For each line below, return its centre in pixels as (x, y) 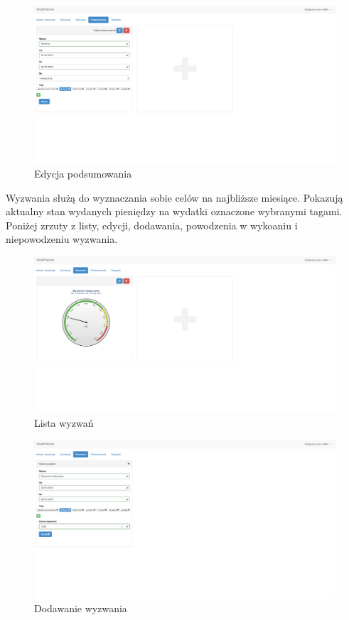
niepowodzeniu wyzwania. (62, 239)
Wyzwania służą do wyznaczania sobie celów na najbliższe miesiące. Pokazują (174, 197)
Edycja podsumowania (83, 173)
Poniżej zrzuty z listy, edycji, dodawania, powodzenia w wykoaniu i (152, 225)
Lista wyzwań (64, 423)
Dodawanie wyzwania (81, 608)
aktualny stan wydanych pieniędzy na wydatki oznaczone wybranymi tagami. (174, 211)
